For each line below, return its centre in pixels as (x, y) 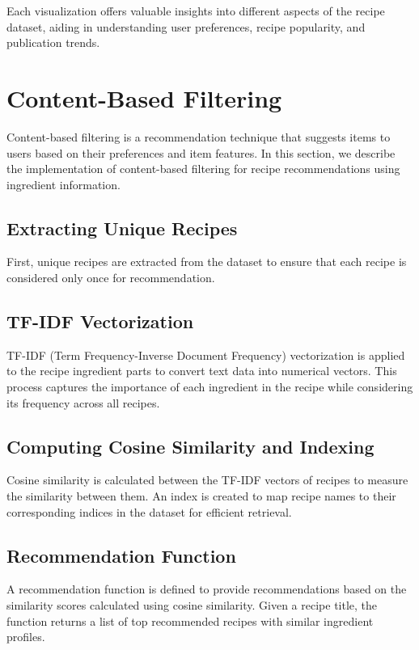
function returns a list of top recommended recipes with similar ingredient (190, 620)
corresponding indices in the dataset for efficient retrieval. (149, 511)
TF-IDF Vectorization (100, 321)
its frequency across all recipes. (83, 402)
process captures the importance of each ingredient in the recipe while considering (210, 387)
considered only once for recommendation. (111, 278)
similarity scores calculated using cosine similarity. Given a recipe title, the (192, 605)
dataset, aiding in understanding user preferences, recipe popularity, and (186, 26)
